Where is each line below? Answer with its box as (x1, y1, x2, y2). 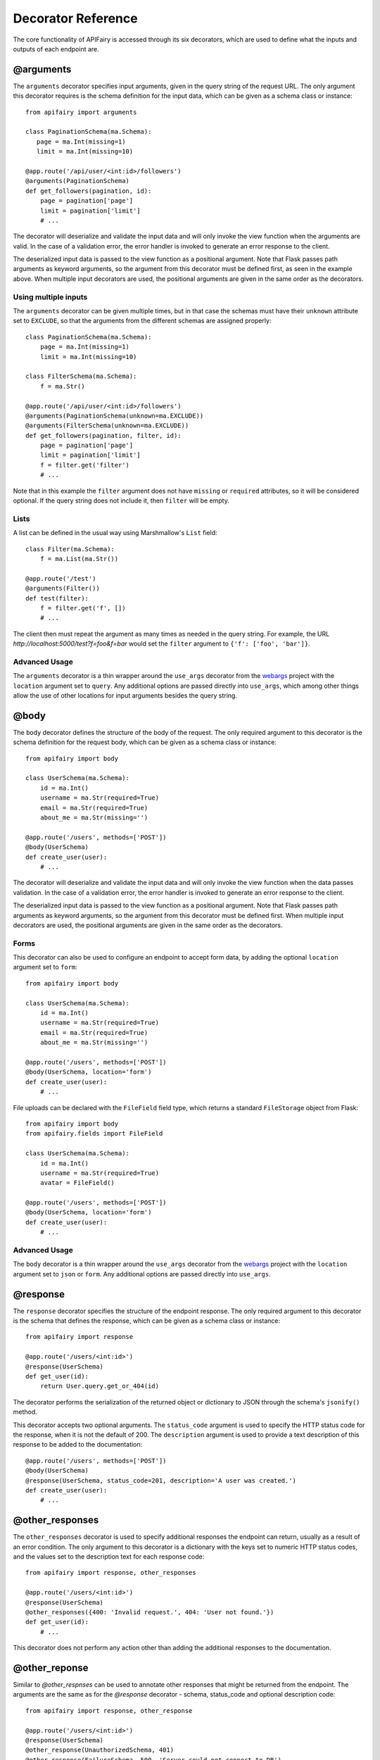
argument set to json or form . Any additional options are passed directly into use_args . (13, 1269, 271, 1278)
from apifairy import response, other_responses (25, 1569, 196, 1577)
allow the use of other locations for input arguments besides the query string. (13, 691, 237, 700)
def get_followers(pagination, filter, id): (25, 432, 182, 439)
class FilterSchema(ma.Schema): (25, 372, 137, 380)
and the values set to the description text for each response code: (13, 1552, 205, 1561)
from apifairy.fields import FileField (25, 1130, 163, 1138)
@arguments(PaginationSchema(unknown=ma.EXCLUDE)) (25, 412, 204, 420)
